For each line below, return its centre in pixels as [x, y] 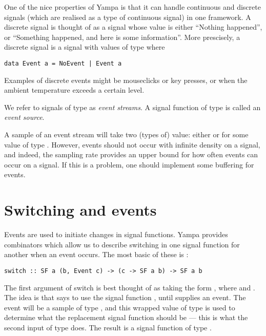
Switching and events [80, 210]
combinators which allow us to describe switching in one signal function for [122, 244]
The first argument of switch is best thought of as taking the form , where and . [130, 287]
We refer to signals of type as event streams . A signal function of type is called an [132, 107]
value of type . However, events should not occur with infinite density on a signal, [132, 144]
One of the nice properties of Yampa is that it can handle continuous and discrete [132, 7]
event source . [24, 117]
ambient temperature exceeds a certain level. [74, 90]
